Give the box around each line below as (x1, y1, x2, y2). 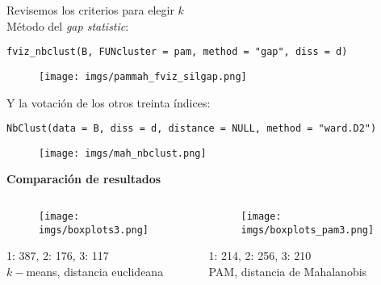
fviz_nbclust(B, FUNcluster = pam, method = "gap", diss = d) (6, 46, 348, 58)
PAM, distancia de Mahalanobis (208, 262, 367, 279)
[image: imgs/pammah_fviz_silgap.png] (39, 70, 247, 82)
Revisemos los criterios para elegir (6, 2, 174, 18)
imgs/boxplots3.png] (39, 224, 149, 236)
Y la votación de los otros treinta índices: (6, 94, 211, 111)
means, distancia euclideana (26, 262, 164, 279)
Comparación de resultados (6, 170, 161, 187)
